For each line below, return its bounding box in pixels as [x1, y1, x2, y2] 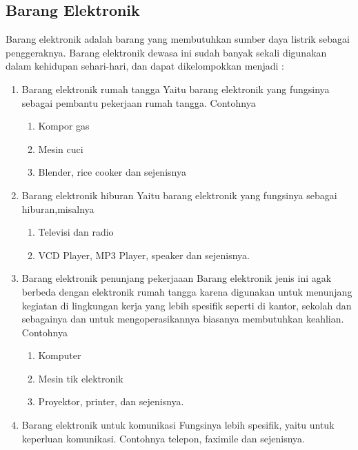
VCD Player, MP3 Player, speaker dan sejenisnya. [38, 247, 250, 262]
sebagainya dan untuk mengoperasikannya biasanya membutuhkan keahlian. [21, 311, 344, 326]
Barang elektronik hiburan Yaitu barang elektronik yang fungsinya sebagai [21, 187, 337, 202]
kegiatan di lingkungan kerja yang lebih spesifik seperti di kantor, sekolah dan [21, 298, 352, 312]
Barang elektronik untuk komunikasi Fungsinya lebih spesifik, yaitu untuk [21, 418, 335, 432]
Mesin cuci [38, 141, 83, 156]
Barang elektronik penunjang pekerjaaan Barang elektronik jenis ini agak [21, 271, 332, 285]
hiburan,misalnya [21, 201, 95, 216]
